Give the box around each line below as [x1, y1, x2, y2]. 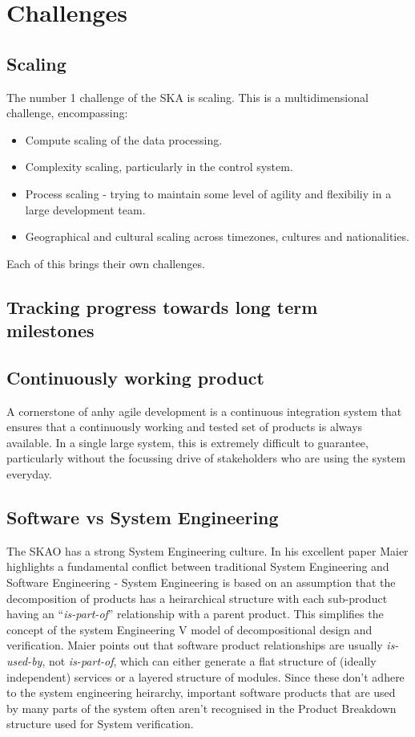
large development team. [25, 201, 146, 218]
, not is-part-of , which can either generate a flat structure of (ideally [42, 653, 377, 670]
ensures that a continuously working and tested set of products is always [6, 418, 363, 435]
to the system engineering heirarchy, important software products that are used [6, 684, 396, 701]
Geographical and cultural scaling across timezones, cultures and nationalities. [25, 228, 409, 245]
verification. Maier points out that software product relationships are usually [6, 637, 383, 654]
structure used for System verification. [6, 715, 194, 732]
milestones [6, 318, 95, 343]
